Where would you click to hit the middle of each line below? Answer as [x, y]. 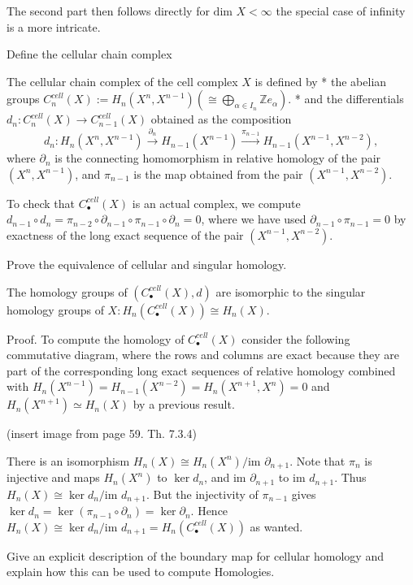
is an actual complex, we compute [216, 203]
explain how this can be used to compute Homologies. [141, 572]
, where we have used [254, 219]
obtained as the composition [221, 119]
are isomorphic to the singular [291, 291]
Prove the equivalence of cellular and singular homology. [147, 264]
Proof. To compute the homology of [96, 338]
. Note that [317, 460]
